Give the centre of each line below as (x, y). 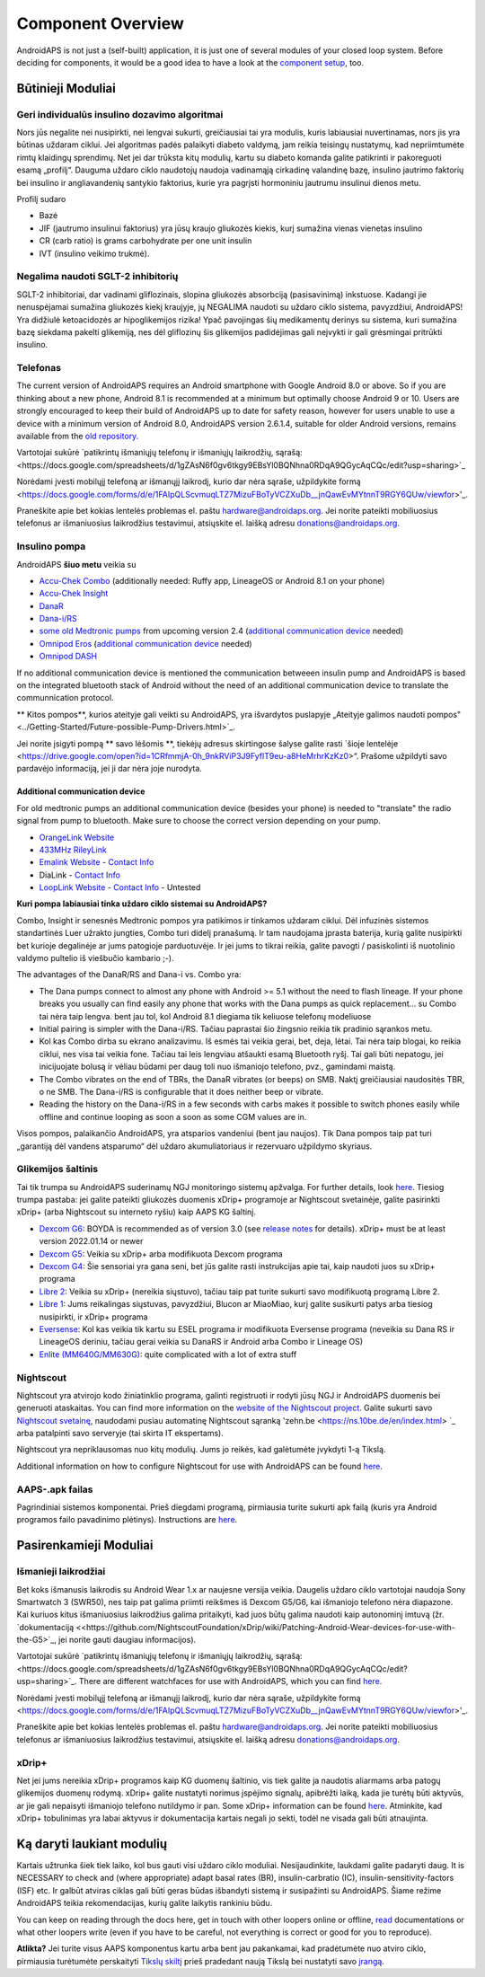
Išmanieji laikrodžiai (61, 1572)
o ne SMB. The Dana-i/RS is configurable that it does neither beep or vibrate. (181, 1091)
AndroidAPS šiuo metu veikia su (76, 564)
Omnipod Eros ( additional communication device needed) (145, 643)
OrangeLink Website (77, 837)
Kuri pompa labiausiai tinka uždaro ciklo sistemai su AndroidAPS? (142, 904)
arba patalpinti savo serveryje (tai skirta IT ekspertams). (120, 1434)
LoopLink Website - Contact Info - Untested (120, 887)
